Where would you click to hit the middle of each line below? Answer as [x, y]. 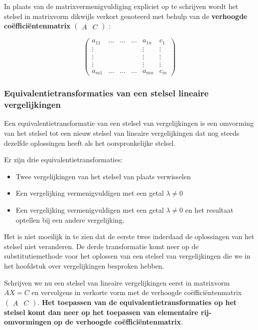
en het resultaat [209, 210]
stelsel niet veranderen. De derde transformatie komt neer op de [101, 246]
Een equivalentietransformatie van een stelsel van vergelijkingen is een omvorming [129, 123]
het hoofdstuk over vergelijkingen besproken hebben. [84, 265]
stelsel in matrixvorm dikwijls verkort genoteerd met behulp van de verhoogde [126, 16]
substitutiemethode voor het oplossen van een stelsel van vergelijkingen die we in [127, 256]
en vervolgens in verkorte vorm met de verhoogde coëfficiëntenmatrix [137, 292]
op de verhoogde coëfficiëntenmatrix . [119, 322]
